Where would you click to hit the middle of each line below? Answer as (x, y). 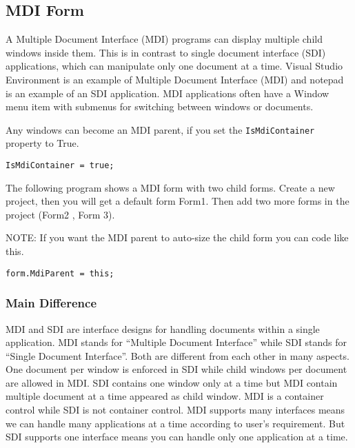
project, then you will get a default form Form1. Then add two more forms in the (177, 201)
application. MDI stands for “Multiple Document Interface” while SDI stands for (176, 342)
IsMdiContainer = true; (60, 166)
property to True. (42, 143)
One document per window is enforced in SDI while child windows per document (176, 369)
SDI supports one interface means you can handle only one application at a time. (177, 437)
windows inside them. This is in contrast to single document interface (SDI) (166, 52)
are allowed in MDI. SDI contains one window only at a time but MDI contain (172, 382)
